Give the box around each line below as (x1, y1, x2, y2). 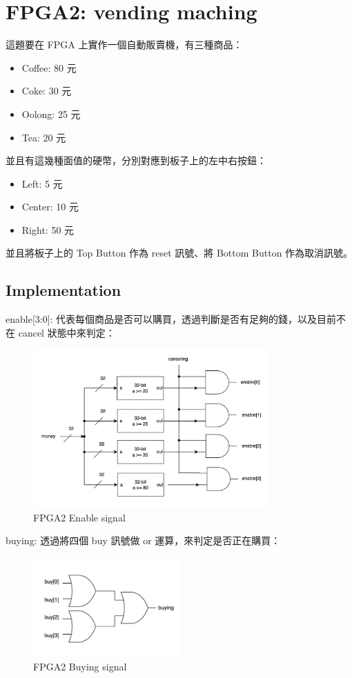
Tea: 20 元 (21, 130, 66, 144)
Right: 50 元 (21, 222, 75, 237)
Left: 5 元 (21, 176, 63, 190)
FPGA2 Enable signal (33, 510, 126, 524)
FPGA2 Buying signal (33, 659, 127, 673)
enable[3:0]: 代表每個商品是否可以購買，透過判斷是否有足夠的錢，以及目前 (6, 312, 337, 326)
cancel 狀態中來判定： (18, 325, 115, 339)
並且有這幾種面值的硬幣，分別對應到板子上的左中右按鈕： (6, 153, 266, 168)
